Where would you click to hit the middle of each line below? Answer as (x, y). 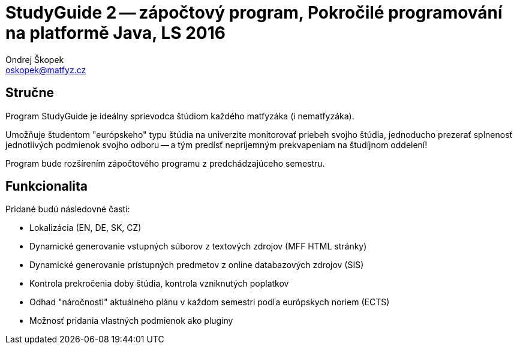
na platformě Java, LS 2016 (115, 33)
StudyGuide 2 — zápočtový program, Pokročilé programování (254, 13)
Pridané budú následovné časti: (68, 209)
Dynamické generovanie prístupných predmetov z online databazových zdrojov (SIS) (197, 265)
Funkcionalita (47, 186)
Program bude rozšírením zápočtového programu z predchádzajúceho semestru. (165, 163)
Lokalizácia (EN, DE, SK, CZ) (85, 228)
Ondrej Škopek (35, 59)
